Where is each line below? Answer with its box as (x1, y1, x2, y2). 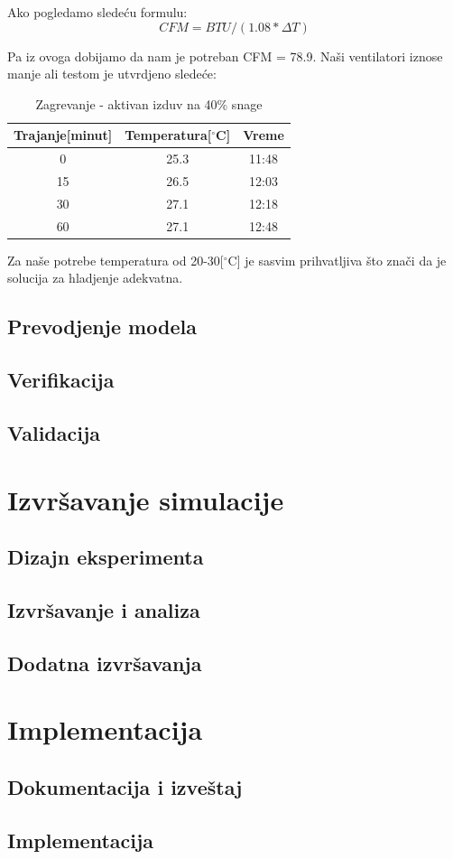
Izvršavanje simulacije (7, 481, 284, 518)
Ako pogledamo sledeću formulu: (7, 3, 188, 21)
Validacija (7, 418, 101, 446)
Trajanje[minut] (14, 126, 113, 145)
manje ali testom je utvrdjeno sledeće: (7, 64, 217, 83)
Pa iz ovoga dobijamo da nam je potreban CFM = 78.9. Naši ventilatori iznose (7, 46, 443, 65)
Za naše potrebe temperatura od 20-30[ (7, 250, 224, 269)
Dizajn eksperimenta (7, 543, 204, 571)
